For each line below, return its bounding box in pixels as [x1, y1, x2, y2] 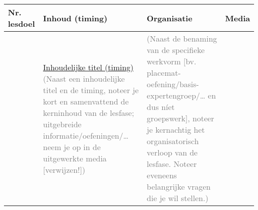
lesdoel [8, 18, 35, 29]
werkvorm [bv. [146, 55, 196, 67]
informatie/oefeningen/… [43, 129, 129, 141]
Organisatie [146, 12, 193, 24]
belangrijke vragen [146, 181, 211, 192]
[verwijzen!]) [43, 163, 85, 175]
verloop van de [146, 147, 198, 158]
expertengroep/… [146, 90, 205, 101]
